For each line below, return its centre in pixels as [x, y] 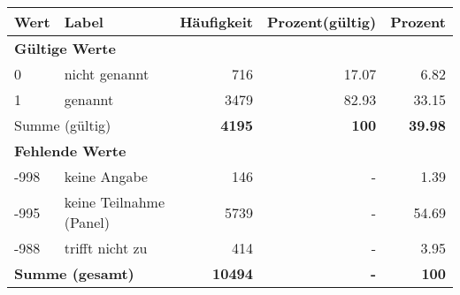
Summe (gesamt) [74, 273]
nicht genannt [107, 74]
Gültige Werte [65, 48]
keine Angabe [106, 176]
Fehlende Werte [70, 151]
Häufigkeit [217, 22]
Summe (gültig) [63, 125]
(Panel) [87, 222]
